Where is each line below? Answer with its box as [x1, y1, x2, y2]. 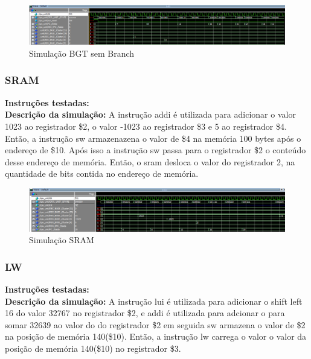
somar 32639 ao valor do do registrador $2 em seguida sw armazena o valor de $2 [5, 318, 306, 331]
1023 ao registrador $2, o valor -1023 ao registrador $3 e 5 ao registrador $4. [5, 119, 287, 132]
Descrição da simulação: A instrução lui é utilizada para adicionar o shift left [5, 294, 303, 307]
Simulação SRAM [29, 234, 94, 246]
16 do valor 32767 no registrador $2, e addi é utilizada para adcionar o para [5, 307, 285, 319]
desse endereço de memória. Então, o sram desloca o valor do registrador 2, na [5, 155, 295, 168]
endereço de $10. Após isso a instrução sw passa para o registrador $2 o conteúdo [5, 144, 306, 156]
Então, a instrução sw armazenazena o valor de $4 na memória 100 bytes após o [5, 132, 301, 144]
